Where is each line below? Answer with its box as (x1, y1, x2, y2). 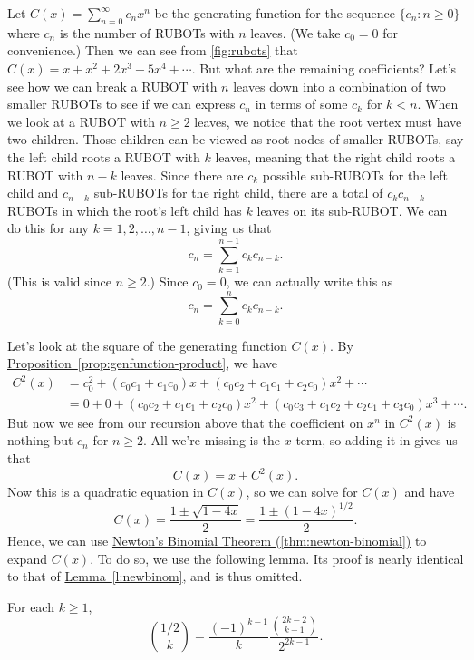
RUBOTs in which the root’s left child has (7, 200, 242, 219)
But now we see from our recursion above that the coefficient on (7, 412, 363, 432)
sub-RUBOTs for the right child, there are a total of (93, 183, 383, 202)
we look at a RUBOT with (7, 112, 155, 131)
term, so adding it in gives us (295, 431, 458, 450)
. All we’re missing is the (142, 431, 281, 450)
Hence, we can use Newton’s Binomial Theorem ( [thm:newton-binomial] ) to (7, 531, 427, 550)
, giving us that (186, 218, 272, 238)
